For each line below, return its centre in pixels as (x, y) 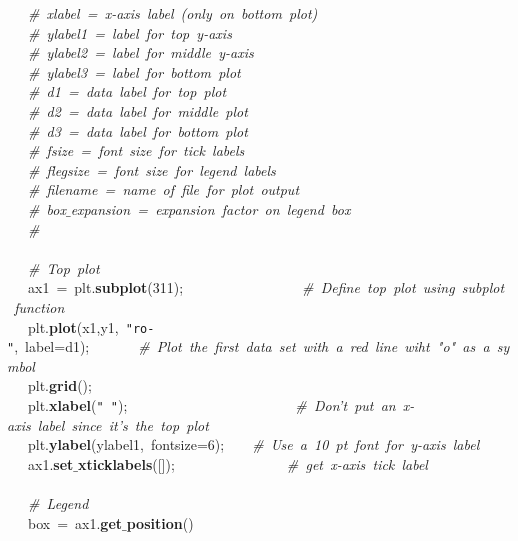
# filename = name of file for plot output (164, 189)
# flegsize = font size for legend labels (152, 169)
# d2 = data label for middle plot (138, 110)
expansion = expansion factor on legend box (210, 208)
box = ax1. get (75, 522)
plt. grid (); (59, 385)
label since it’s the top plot (123, 424)
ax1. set (50, 463)
